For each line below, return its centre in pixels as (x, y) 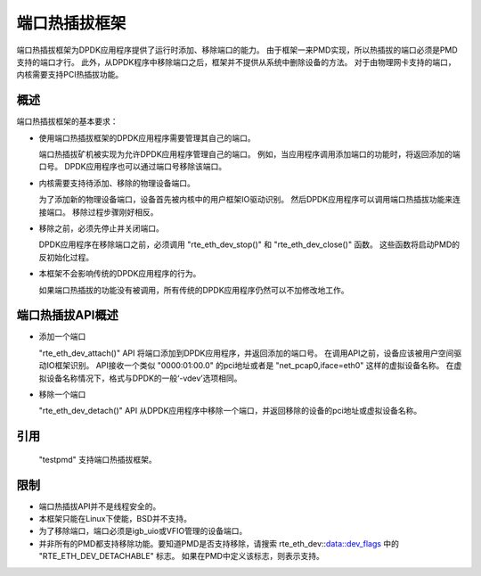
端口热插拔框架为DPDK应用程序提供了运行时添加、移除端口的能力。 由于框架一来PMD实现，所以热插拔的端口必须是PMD (237, 50)
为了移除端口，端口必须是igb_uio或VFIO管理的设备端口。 (143, 531)
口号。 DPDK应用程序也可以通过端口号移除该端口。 (133, 167)
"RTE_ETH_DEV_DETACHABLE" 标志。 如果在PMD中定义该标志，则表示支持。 (181, 556)
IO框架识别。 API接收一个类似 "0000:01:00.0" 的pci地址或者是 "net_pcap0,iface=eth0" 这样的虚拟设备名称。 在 (250, 366)
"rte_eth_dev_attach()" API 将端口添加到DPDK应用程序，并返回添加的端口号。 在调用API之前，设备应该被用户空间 (246, 353)
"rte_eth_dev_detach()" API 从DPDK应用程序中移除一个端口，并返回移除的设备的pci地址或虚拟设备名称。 (230, 411)
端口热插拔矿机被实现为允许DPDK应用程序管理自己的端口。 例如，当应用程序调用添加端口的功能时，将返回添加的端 (249, 154)
